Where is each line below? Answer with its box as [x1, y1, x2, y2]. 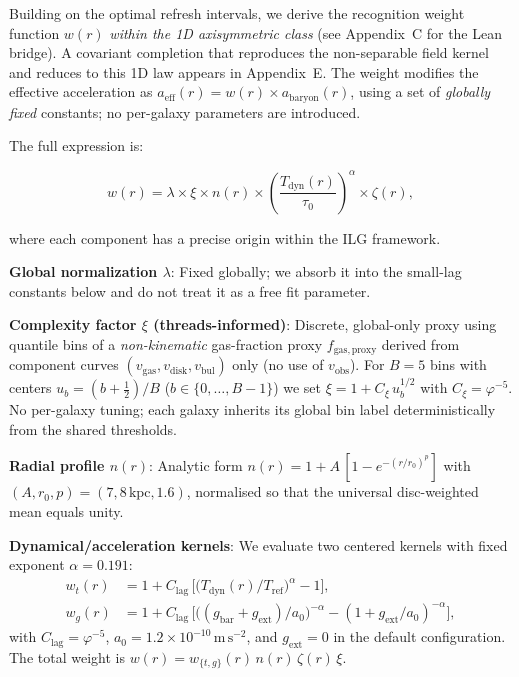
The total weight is [9, 647, 125, 668]
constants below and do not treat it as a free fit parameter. [9, 280, 371, 301]
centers [9, 377, 52, 398]
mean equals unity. [9, 500, 124, 521]
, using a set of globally [350, 81, 491, 102]
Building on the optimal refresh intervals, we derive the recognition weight [9, 3, 465, 23]
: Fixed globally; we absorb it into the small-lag [170, 261, 462, 282]
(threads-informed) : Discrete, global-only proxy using [153, 314, 497, 335]
